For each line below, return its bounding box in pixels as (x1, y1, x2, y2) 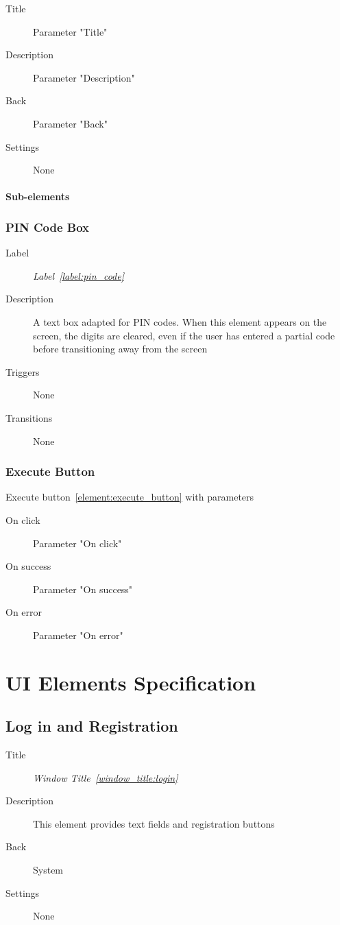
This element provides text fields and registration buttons (33, 816, 275, 830)
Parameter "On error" (33, 627, 123, 642)
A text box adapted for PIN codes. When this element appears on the (33, 314, 327, 328)
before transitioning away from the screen (33, 341, 208, 356)
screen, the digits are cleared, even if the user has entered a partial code (33, 328, 335, 342)
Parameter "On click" (33, 536, 122, 550)
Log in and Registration (5, 715, 178, 736)
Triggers (5, 364, 40, 379)
